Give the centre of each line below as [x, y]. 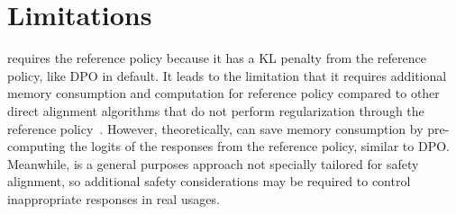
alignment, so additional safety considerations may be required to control [209, 181]
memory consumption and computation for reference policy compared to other [223, 93]
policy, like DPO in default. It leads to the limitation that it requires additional [227, 75]
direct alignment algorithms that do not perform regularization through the [216, 110]
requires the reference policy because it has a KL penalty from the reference [217, 58]
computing [36, 146]
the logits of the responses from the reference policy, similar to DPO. [260, 146]
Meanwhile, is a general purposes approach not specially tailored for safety [213, 163]
